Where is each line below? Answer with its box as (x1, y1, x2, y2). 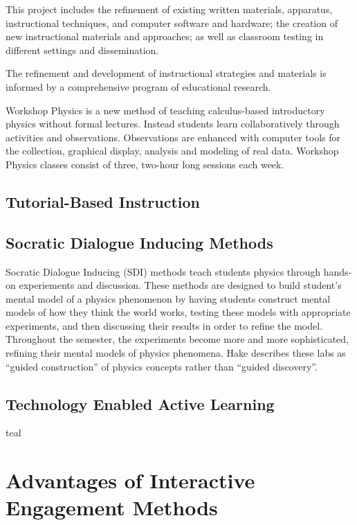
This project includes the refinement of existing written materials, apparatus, (6, 2, 333, 16)
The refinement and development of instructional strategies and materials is (6, 66, 327, 80)
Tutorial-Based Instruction (6, 190, 200, 212)
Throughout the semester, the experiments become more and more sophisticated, (6, 332, 349, 346)
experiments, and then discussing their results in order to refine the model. (6, 318, 323, 332)
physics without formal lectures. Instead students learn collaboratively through (6, 116, 340, 131)
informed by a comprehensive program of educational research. (6, 79, 271, 94)
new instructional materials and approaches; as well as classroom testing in (6, 29, 324, 44)
